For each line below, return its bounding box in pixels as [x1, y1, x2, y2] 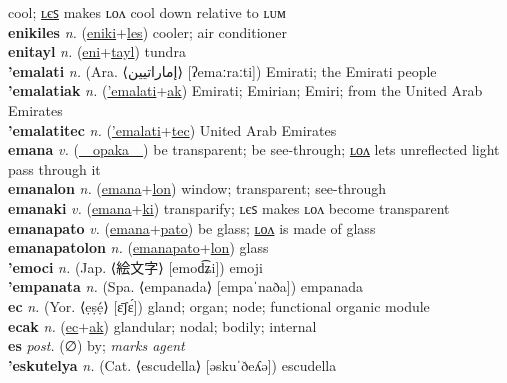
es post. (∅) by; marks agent [8, 335, 185, 356]
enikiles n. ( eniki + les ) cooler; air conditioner [8, 21, 288, 42]
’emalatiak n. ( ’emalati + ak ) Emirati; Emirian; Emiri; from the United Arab [8, 80, 483, 101]
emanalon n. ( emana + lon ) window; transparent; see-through [8, 178, 387, 199]
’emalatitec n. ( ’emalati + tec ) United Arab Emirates [8, 119, 337, 140]
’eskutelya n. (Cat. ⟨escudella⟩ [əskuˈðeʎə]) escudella [8, 354, 337, 375]
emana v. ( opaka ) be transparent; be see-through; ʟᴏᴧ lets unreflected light [8, 139, 500, 160]
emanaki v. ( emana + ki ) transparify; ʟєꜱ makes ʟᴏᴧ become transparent [8, 197, 450, 218]
